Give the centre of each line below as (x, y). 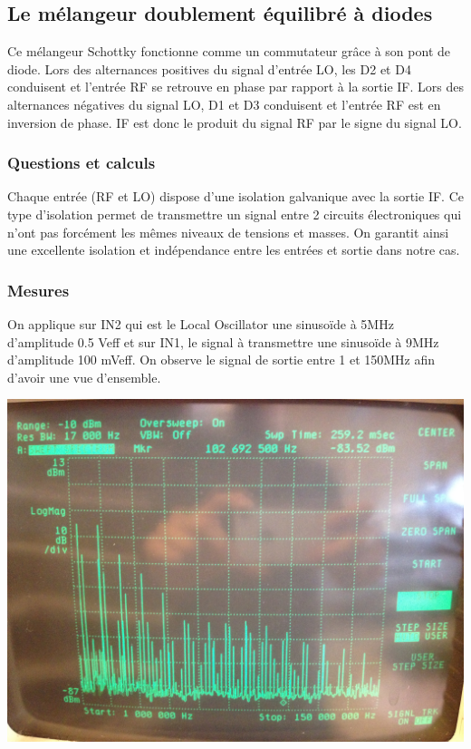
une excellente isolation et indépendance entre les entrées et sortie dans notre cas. (234, 250)
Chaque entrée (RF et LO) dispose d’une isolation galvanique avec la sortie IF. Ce (235, 196)
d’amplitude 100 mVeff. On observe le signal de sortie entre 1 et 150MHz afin (221, 360)
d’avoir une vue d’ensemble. (84, 377)
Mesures (38, 290)
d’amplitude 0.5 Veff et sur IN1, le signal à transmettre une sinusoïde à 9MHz (223, 341)
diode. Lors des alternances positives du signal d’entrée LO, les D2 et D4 (209, 68)
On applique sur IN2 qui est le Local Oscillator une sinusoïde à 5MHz (201, 323)
